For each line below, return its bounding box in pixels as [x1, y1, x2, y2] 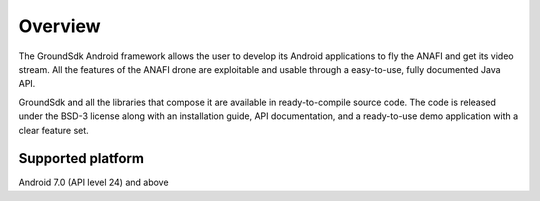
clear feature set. [18, 124, 89, 136]
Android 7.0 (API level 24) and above [18, 176, 169, 189]
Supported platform [18, 150, 145, 167]
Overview [18, 15, 101, 37]
